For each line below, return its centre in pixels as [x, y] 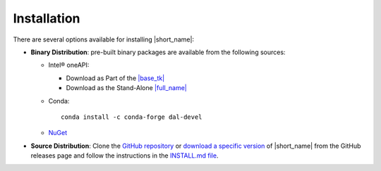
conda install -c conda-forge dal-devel [132, 117]
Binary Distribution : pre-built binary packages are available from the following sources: [158, 52]
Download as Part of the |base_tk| [115, 78]
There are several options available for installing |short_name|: [103, 39]
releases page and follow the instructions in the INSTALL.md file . [125, 156]
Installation [47, 18]
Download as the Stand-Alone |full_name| [126, 88]
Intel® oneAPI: [69, 65]
